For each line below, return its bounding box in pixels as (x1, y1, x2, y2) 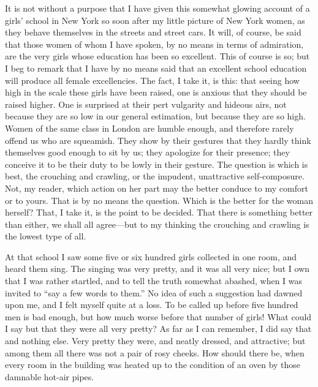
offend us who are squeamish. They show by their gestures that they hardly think (5, 133, 311, 146)
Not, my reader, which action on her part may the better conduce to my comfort (5, 181, 308, 194)
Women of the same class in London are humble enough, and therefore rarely (5, 121, 294, 134)
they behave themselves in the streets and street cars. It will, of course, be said (5, 26, 301, 39)
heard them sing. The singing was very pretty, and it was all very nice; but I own (5, 262, 310, 275)
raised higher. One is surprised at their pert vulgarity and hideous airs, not (5, 97, 287, 110)
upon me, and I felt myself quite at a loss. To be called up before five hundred (5, 298, 298, 311)
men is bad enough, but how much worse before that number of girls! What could (5, 310, 312, 323)
